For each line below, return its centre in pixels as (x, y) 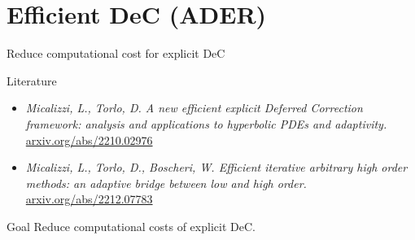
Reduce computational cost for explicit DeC (116, 53)
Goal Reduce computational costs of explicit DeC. (131, 226)
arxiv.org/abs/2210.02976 (89, 140)
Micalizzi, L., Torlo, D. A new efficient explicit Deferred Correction (194, 108)
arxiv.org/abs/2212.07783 (89, 199)
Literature (32, 80)
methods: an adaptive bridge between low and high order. (166, 183)
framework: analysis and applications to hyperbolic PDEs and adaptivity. (206, 123)
